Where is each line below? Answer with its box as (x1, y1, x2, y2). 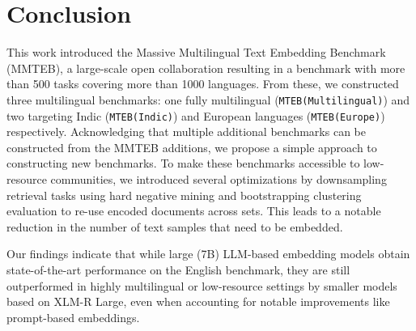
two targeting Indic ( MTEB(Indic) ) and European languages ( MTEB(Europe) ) (6, 107, 385, 124)
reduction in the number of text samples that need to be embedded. (6, 218, 343, 235)
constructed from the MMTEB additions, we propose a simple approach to (6, 138, 377, 155)
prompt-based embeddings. (6, 308, 140, 325)
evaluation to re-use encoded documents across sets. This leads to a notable (6, 202, 381, 219)
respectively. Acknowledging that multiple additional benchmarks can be (6, 123, 366, 140)
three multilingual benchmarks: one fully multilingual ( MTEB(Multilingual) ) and (6, 91, 410, 108)
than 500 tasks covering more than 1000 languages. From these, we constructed (6, 75, 399, 92)
